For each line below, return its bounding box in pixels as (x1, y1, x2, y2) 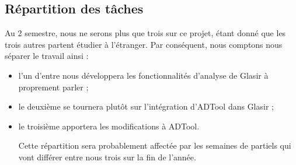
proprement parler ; (18, 80, 89, 93)
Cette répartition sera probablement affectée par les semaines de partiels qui (18, 139, 291, 152)
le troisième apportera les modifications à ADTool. (18, 120, 200, 132)
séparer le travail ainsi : (5, 50, 89, 62)
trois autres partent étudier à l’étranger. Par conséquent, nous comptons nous (5, 38, 283, 50)
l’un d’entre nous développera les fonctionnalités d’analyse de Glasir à (18, 69, 269, 81)
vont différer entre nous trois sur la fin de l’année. (18, 150, 196, 163)
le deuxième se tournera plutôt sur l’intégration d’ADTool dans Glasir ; (18, 100, 274, 113)
